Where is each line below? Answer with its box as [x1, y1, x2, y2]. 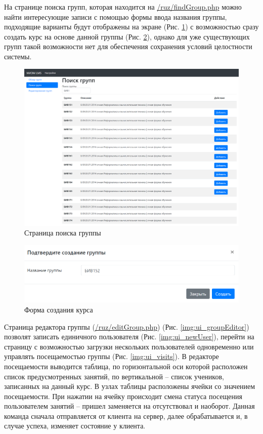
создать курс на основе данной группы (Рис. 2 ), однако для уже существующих [4, 31, 250, 42]
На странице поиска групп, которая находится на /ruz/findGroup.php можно [4, 2, 242, 12]
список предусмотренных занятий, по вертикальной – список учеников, [4, 371, 224, 381]
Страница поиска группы [24, 227, 101, 238]
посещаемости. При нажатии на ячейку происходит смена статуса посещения [4, 390, 242, 401]
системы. [4, 51, 32, 61]
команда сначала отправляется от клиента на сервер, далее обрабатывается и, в [4, 410, 248, 421]
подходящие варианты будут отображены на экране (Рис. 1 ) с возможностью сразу [4, 21, 259, 32]
